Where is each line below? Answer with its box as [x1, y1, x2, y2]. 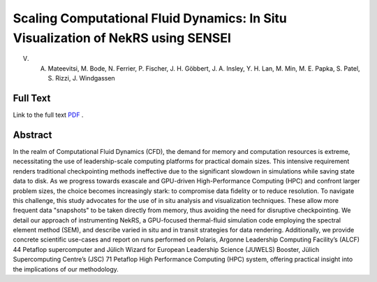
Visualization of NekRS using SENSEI [13, 30, 232, 45]
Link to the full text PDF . [13, 111, 84, 119]
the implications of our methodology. [13, 265, 119, 273]
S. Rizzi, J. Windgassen [47, 74, 115, 83]
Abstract [13, 129, 52, 141]
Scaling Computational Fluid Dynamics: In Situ [13, 10, 288, 26]
